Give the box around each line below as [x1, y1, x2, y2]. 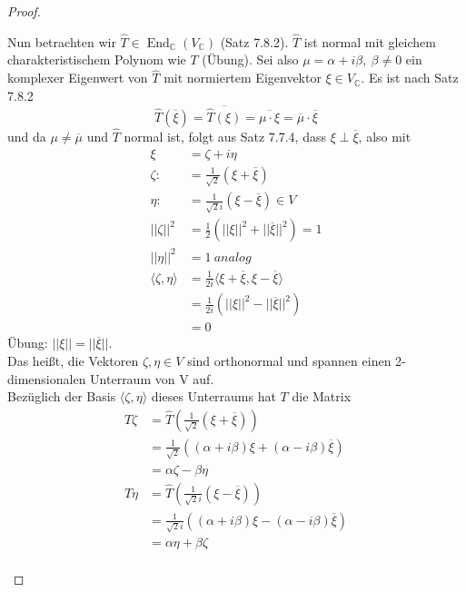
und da [7, 127, 46, 146]
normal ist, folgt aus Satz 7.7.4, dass [124, 127, 326, 146]
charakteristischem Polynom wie [7, 50, 186, 69]
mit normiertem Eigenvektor [164, 68, 322, 87]
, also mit [358, 127, 411, 146]
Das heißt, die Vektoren [7, 350, 139, 370]
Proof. [7, 2, 41, 20]
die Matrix [292, 387, 352, 406]
